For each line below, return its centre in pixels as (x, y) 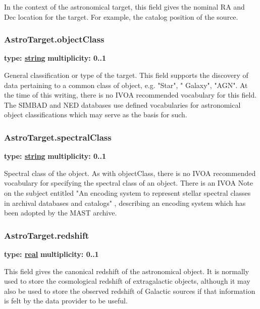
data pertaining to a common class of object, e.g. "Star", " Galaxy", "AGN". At (126, 85)
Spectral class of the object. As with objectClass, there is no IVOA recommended (130, 173)
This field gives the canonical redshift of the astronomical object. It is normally (127, 271)
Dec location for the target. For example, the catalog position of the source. (121, 16)
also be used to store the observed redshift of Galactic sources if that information (130, 291)
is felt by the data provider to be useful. (66, 301)
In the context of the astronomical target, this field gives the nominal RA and (124, 7)
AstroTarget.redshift (47, 235)
